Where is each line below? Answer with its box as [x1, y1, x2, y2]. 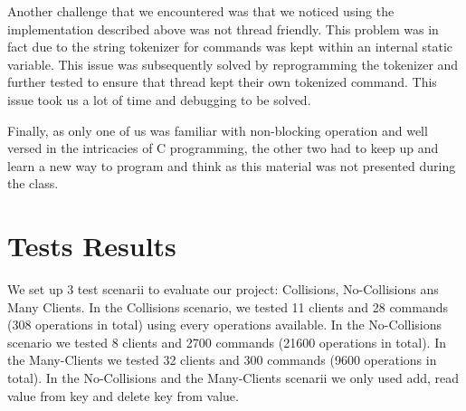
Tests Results [7, 227, 176, 264]
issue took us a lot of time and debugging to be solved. [7, 90, 311, 109]
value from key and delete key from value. [7, 386, 239, 405]
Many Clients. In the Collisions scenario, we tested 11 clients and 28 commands [7, 297, 449, 316]
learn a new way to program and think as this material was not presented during [7, 156, 456, 175]
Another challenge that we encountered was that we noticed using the [7, 2, 395, 20]
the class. [7, 174, 59, 193]
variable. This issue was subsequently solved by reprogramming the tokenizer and [7, 54, 459, 73]
